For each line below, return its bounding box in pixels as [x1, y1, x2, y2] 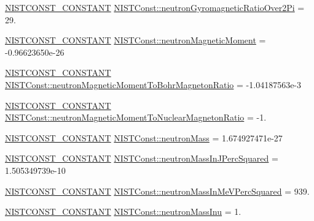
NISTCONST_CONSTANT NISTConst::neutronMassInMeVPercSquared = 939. [5, 184, 310, 197]
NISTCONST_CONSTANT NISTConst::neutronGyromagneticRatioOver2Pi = [5, 1, 305, 13]
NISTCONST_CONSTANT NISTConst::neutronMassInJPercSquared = [5, 152, 278, 165]
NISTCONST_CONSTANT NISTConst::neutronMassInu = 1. [5, 205, 241, 218]
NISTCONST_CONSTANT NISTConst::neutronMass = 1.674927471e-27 [5, 131, 283, 144]
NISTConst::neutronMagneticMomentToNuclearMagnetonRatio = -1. [5, 111, 267, 124]
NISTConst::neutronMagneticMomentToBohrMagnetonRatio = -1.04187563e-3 [5, 78, 302, 91]
